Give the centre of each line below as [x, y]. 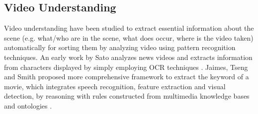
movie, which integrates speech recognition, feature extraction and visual [115, 86]
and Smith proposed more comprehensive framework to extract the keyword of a [127, 77]
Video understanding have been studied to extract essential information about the [129, 28]
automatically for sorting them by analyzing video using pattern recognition [120, 47]
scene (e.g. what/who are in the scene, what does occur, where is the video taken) [129, 37]
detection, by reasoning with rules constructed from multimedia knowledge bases [127, 96]
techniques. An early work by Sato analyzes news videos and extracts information [128, 57]
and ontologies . [28, 105]
